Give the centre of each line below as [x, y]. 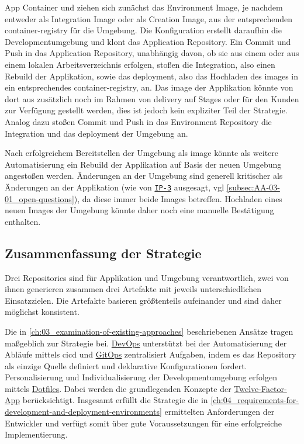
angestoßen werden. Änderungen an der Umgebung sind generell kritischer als [144, 176]
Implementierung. [36, 434]
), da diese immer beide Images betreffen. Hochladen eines [178, 198]
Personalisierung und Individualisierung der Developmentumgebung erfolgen [141, 377]
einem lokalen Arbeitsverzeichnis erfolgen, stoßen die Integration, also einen [140, 64]
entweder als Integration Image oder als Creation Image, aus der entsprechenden [149, 18]
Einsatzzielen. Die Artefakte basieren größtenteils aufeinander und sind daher [143, 300]
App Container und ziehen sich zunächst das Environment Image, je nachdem [144, 7]
